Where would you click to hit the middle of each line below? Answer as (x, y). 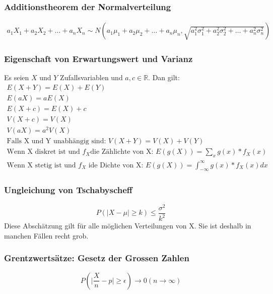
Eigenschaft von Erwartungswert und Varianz (98, 59)
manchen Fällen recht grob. (46, 235)
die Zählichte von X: (122, 152)
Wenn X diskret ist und (43, 152)
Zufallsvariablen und (91, 77)
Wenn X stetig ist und (41, 165)
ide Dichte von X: (116, 165)
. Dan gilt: (164, 77)
